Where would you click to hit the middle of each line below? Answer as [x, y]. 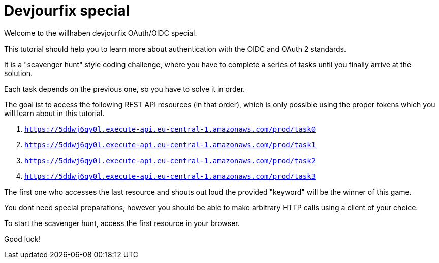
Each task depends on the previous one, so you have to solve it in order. [125, 89]
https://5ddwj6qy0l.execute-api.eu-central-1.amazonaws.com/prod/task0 [170, 129]
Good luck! [22, 239]
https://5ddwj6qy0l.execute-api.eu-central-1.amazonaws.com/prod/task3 [170, 176]
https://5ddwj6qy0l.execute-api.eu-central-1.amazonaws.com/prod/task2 [170, 160]
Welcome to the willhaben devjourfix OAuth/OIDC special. [101, 33]
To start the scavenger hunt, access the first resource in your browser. [122, 223]
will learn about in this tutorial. [54, 113]
